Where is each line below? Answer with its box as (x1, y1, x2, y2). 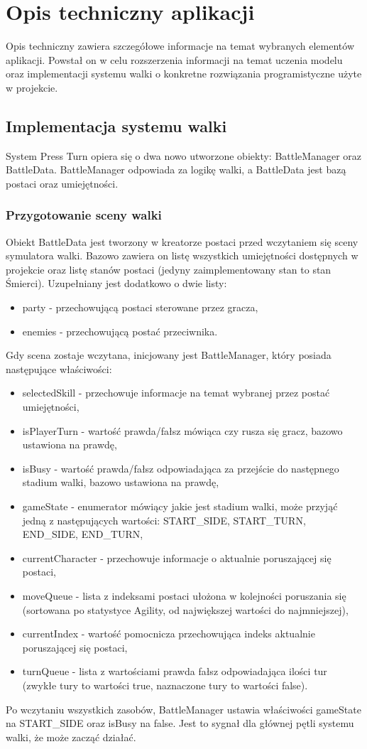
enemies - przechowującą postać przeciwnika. (22, 323, 218, 338)
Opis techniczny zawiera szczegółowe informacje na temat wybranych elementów (6, 38, 354, 53)
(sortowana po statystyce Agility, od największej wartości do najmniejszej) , (22, 602, 349, 617)
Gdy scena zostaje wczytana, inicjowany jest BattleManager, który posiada (6, 347, 332, 362)
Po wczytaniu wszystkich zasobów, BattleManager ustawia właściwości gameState (6, 701, 361, 716)
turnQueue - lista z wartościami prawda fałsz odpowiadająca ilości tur (22, 664, 327, 679)
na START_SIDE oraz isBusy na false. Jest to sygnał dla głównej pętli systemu (6, 716, 354, 731)
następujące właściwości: (6, 361, 112, 376)
